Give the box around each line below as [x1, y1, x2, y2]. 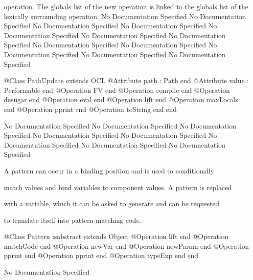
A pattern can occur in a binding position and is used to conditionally [4, 165, 214, 175]
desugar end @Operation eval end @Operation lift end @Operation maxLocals [4, 94, 238, 105]
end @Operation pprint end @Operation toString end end [4, 104, 177, 114]
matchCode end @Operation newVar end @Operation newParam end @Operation [4, 240, 249, 251]
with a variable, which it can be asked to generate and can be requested [4, 198, 220, 209]
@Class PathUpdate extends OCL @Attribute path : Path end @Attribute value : [4, 75, 249, 86]
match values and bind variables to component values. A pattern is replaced [4, 182, 232, 192]
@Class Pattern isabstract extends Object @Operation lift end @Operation [4, 231, 229, 241]
